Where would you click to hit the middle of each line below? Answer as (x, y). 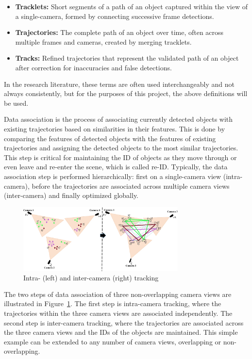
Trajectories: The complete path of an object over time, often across (119, 32)
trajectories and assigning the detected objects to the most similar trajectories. (121, 148)
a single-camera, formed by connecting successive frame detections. (115, 16)
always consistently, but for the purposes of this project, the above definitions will (126, 93)
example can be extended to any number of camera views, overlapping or (113, 341)
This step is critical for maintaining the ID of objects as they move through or (120, 157)
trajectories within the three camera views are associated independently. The (118, 313)
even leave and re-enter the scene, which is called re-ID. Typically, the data (116, 167)
